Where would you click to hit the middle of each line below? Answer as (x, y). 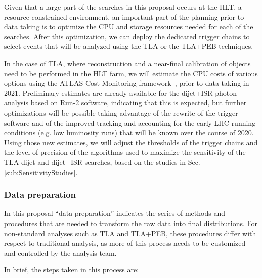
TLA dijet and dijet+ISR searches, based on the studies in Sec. (102, 162)
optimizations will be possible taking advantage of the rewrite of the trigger (121, 112)
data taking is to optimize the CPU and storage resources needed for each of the (129, 26)
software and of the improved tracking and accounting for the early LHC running (130, 122)
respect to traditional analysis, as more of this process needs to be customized (125, 243)
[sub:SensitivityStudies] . (41, 172)
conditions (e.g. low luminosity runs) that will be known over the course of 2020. (129, 132)
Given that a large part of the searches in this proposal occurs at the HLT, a (123, 7)
